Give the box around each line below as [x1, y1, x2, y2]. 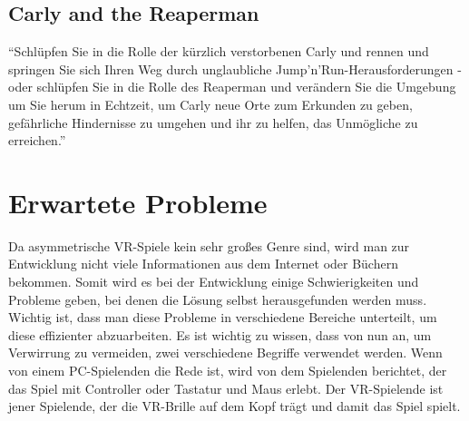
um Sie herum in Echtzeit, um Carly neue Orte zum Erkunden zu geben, [8, 94, 413, 113]
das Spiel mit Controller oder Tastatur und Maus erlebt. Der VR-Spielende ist [8, 378, 444, 397]
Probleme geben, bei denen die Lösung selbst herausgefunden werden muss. [8, 289, 427, 308]
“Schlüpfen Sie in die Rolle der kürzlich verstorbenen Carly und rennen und [8, 42, 429, 61]
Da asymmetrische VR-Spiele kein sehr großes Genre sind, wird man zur [8, 236, 410, 255]
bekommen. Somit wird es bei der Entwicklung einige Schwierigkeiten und [8, 272, 419, 291]
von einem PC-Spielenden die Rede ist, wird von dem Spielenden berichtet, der [8, 361, 447, 380]
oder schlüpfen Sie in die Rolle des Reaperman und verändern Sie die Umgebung [8, 77, 456, 96]
